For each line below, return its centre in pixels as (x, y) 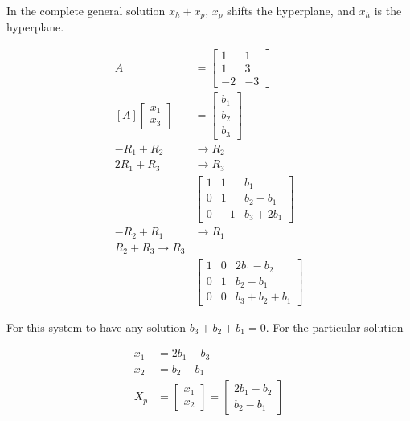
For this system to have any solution (96, 327)
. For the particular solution (334, 327)
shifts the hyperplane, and (291, 10)
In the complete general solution (86, 10)
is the (388, 10)
